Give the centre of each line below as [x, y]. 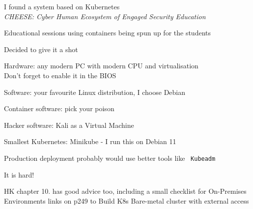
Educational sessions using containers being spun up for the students [107, 33]
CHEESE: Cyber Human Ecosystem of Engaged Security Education [105, 16]
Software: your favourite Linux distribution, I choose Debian [95, 92]
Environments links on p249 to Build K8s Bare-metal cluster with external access [126, 200]
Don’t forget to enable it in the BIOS [60, 75]
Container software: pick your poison [59, 108]
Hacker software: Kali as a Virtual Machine [69, 125]
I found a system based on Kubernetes [62, 6]
